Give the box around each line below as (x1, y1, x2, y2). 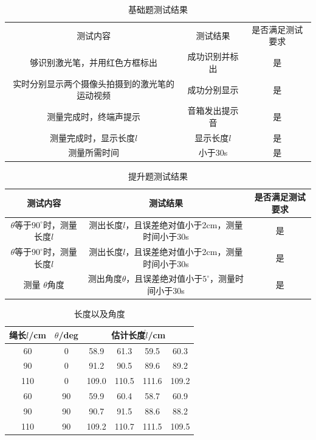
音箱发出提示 (187, 104, 239, 117)
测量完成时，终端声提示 (47, 110, 141, 122)
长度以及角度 (74, 307, 125, 320)
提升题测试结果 (128, 169, 188, 182)
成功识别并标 (187, 50, 239, 63)
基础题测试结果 (128, 3, 188, 15)
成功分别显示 (187, 83, 239, 96)
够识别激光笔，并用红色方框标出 (30, 56, 158, 69)
